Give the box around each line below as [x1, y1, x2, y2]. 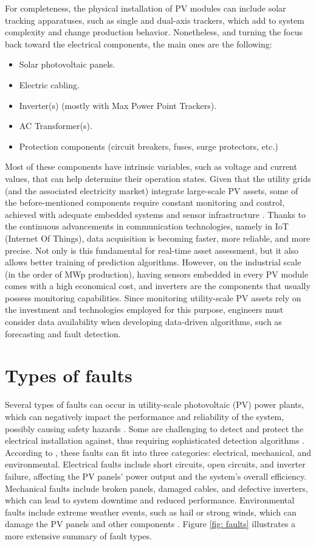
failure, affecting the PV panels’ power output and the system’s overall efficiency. [5, 469, 307, 482]
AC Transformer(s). [19, 119, 92, 132]
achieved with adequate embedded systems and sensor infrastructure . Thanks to [5, 208, 306, 220]
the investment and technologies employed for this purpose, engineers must [5, 303, 284, 316]
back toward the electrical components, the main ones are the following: [5, 37, 272, 50]
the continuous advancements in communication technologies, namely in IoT [5, 220, 289, 233]
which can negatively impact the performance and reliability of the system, [5, 410, 284, 422]
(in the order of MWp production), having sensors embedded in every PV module [5, 267, 309, 280]
